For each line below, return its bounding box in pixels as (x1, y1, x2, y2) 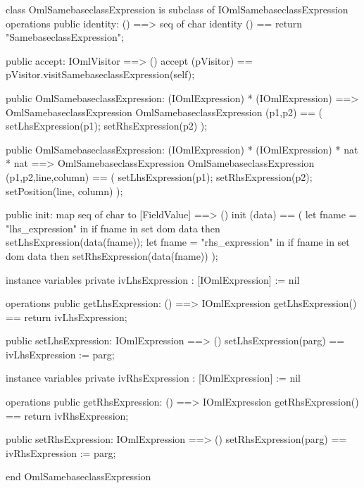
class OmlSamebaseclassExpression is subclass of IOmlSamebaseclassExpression (6, 2, 349, 16)
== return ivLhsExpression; (6, 309, 127, 324)
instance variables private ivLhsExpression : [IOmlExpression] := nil (6, 272, 300, 287)
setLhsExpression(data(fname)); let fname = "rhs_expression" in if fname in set (6, 234, 350, 249)
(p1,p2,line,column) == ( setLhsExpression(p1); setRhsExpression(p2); (6, 169, 313, 184)
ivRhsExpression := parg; (6, 445, 116, 460)
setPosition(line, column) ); (6, 183, 123, 198)
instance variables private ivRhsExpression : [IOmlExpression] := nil (6, 370, 301, 385)
